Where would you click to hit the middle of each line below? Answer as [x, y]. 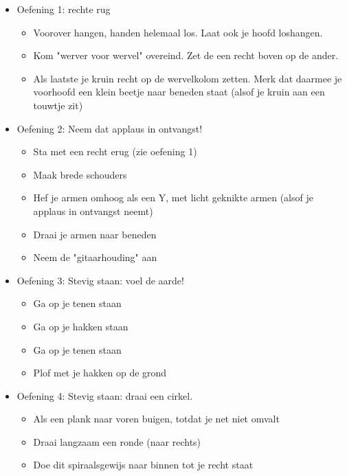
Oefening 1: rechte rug [64, 9]
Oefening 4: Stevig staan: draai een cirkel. [105, 395]
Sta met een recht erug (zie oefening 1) [115, 151]
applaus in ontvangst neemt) [93, 211]
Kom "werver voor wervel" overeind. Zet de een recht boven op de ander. [186, 55]
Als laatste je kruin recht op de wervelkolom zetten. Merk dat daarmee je [188, 78]
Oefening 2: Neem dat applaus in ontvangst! [110, 128]
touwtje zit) [58, 105]
